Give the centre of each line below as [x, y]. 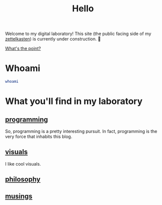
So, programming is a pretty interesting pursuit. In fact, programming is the [81, 131]
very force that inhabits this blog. [39, 137]
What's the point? [23, 49]
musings [19, 196]
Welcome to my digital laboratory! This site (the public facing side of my [78, 34]
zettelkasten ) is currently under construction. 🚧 [53, 39]
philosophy [23, 180]
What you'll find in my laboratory [74, 101]
